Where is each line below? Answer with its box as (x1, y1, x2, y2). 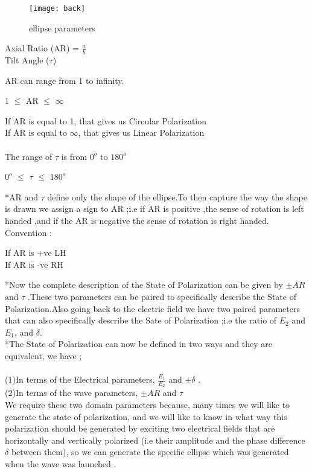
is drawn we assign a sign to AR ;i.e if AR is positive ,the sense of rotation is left (5, 202, 304, 215)
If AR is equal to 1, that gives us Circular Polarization (5, 114, 207, 127)
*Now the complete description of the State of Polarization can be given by (5, 278, 283, 291)
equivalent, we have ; (5, 349, 82, 362)
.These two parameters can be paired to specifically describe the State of (28, 290, 296, 302)
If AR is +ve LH (5, 246, 66, 259)
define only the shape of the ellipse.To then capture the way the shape (47, 190, 307, 203)
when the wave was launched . (5, 457, 116, 470)
